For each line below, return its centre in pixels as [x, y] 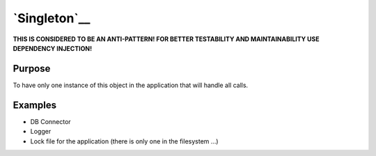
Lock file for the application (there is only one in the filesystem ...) [124, 141]
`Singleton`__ [52, 18]
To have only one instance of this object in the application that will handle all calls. [131, 85]
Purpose [32, 69]
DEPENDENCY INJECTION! [53, 48]
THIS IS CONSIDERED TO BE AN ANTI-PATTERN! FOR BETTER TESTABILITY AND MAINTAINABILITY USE [166, 39]
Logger [41, 132]
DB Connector [50, 121]
